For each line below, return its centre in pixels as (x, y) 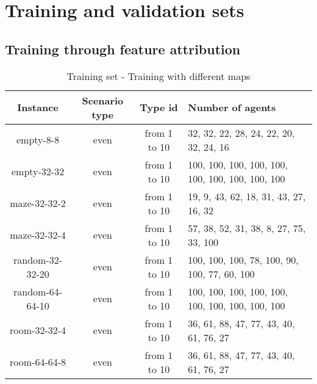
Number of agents (232, 107)
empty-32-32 (38, 172)
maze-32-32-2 (38, 203)
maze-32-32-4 (38, 235)
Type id (159, 107)
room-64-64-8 (38, 362)
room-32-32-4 (38, 330)
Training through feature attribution (123, 49)
